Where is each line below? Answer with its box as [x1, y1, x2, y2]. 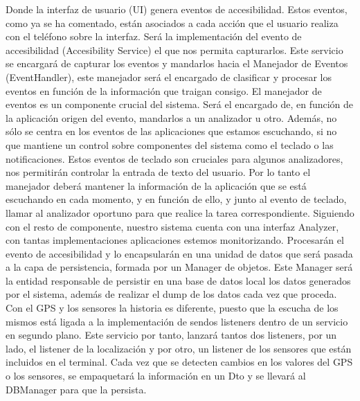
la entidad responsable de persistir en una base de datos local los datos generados [6, 273, 351, 287]
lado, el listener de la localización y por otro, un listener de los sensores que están [6, 341, 352, 355]
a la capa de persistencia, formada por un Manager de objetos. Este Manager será [6, 260, 353, 274]
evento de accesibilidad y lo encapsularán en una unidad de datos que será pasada [6, 246, 353, 260]
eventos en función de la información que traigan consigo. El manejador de [6, 83, 322, 98]
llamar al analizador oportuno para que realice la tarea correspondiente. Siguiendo [6, 205, 354, 220]
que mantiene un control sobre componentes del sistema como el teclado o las [6, 137, 334, 152]
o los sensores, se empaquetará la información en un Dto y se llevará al [6, 368, 306, 383]
